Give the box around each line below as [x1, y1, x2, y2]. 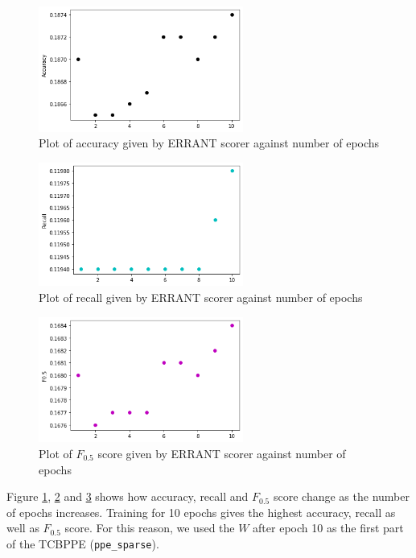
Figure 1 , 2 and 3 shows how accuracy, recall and [6, 488, 249, 505]
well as [6, 519, 39, 536]
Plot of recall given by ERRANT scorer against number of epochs [39, 289, 363, 306]
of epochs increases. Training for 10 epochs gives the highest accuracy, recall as [6, 503, 396, 520]
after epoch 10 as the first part [253, 519, 404, 536]
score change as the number [273, 488, 410, 505]
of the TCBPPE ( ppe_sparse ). [6, 535, 159, 552]
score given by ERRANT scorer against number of [97, 445, 346, 461]
